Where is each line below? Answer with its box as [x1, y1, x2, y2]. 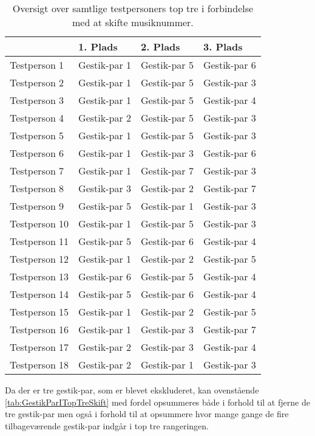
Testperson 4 [10, 111, 64, 125]
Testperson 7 [10, 164, 64, 178]
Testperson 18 [10, 358, 69, 372]
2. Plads [141, 40, 180, 54]
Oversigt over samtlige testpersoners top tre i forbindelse [12, 1, 254, 15]
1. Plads [78, 40, 118, 54]
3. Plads [203, 40, 243, 54]
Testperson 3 [10, 93, 64, 107]
